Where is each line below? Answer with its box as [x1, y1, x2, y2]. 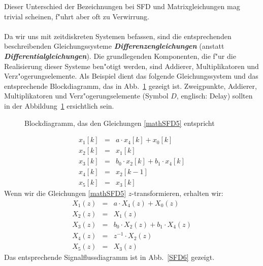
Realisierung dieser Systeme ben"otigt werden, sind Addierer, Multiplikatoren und [4, 60, 259, 71]
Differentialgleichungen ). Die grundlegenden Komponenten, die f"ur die [4, 50, 236, 61]
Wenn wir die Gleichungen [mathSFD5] [4, 188, 126, 198]
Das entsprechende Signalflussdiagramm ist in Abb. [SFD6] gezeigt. [4, 252, 215, 262]
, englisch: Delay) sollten [176, 90, 253, 101]
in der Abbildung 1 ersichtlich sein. [4, 100, 114, 111]
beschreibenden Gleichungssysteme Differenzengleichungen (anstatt [4, 41, 224, 51]
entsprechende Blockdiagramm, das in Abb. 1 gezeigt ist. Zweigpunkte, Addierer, [4, 80, 257, 91]
